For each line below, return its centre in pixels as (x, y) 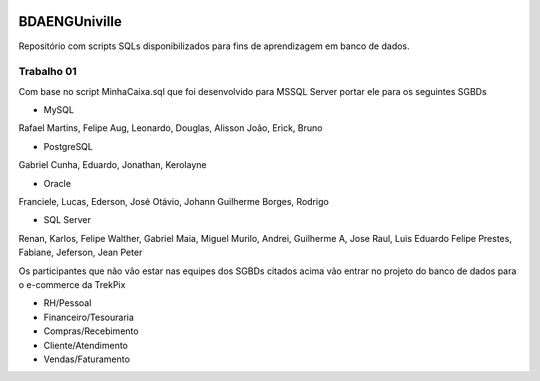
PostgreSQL (68, 146)
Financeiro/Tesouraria (89, 317)
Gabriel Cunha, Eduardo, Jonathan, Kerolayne (112, 165)
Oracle (57, 183)
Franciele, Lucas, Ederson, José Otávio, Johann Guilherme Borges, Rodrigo (173, 201)
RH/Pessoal (67, 303)
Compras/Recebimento (91, 331)
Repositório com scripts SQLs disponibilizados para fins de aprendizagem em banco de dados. (214, 46)
